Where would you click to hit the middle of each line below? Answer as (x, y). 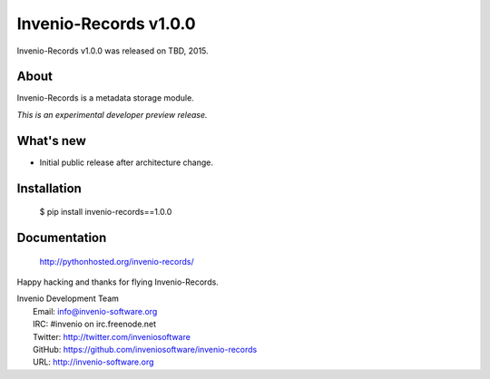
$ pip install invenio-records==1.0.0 (106, 212)
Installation (49, 188)
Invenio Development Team (68, 298)
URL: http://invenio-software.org (93, 362)
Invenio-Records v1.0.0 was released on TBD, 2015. (113, 51)
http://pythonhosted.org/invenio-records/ (117, 261)
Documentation (62, 237)
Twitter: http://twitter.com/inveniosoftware (112, 336)
